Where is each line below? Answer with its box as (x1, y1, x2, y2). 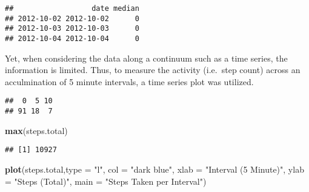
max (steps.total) (5, 124, 68, 136)
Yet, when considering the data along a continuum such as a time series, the (5, 51, 288, 64)
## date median (5, 4, 139, 13)
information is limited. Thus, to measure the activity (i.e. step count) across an (5, 63, 301, 76)
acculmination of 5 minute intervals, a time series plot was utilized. (5, 75, 254, 88)
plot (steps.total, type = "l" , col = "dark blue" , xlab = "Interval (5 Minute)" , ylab (5, 162, 304, 175)
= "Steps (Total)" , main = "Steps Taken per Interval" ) (5, 174, 207, 187)
